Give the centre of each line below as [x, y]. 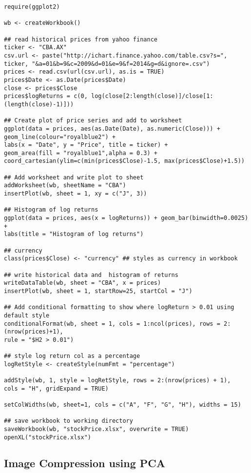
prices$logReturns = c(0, [46, 96]
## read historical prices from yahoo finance [81, 39]
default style [27, 315]
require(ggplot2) [32, 7]
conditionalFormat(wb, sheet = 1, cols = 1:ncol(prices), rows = [112, 324]
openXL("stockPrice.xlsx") [48, 437]
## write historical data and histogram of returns [91, 275]
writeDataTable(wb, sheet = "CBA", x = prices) [83, 283]
